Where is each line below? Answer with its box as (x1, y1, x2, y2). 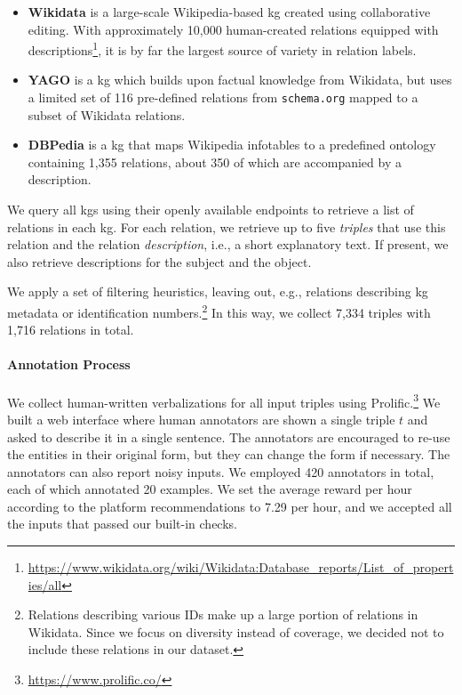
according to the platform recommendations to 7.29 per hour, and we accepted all (7, 497, 452, 515)
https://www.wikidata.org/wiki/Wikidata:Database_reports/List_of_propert (28, 558, 454, 577)
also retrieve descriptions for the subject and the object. (7, 252, 312, 271)
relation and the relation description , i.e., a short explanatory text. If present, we (7, 235, 449, 254)
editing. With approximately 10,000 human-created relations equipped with (28, 20, 439, 38)
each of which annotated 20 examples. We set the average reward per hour (7, 480, 412, 498)
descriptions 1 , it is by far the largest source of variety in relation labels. (28, 38, 417, 59)
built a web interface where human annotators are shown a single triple (7, 409, 395, 428)
